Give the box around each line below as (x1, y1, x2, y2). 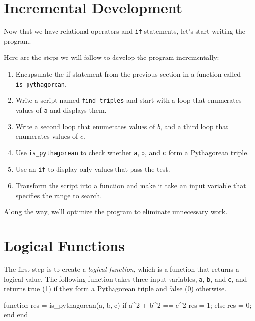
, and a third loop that (160, 121, 228, 131)
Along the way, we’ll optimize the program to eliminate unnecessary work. (4, 206, 227, 217)
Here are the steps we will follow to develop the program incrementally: (4, 52, 219, 62)
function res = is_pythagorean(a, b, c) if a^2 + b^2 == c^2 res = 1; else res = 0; (4, 299, 252, 310)
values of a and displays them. (15, 104, 107, 115)
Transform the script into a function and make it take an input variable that (15, 180, 246, 191)
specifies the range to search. (15, 190, 102, 200)
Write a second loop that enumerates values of (15, 121, 155, 131)
